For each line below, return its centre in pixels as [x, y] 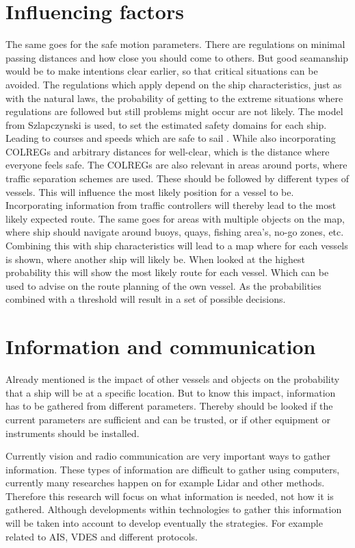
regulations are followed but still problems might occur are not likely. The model [174, 111]
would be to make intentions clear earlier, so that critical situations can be [162, 71]
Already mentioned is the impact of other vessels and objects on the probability [173, 379]
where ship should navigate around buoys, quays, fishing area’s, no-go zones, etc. [175, 232]
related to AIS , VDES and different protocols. [102, 536]
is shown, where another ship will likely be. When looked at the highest [155, 259]
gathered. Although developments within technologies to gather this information [174, 509]
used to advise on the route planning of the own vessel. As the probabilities [163, 285]
